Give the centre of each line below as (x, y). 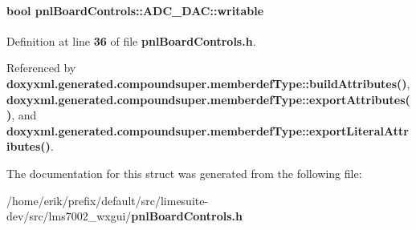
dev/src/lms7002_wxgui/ (69, 216)
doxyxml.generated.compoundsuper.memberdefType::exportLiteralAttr (208, 130)
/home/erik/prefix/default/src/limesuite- (108, 200)
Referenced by (41, 68)
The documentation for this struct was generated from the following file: (184, 173)
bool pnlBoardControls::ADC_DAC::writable (135, 10)
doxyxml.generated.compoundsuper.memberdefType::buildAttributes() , (208, 83)
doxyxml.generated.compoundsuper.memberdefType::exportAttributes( (208, 99)
